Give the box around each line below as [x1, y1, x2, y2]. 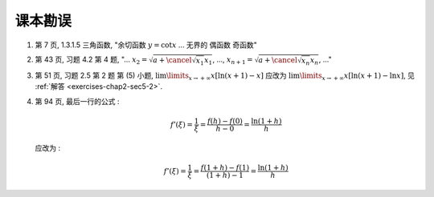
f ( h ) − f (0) [207, 116, 243, 126]
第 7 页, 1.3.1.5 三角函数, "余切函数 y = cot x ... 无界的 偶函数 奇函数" [35, 40, 257, 50]
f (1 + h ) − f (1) [200, 163, 249, 172]
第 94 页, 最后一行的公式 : [35, 96, 120, 106]
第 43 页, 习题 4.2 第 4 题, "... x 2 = [35, 54, 148, 66]
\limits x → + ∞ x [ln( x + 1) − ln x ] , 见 [299, 70, 416, 82]
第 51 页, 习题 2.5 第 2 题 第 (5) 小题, [35, 70, 154, 80]
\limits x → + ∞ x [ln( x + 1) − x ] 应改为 [166, 70, 287, 82]
